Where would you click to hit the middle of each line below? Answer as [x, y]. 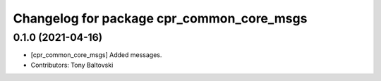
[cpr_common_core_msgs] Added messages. [96, 55]
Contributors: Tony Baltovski [72, 65]
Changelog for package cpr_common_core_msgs [160, 18]
